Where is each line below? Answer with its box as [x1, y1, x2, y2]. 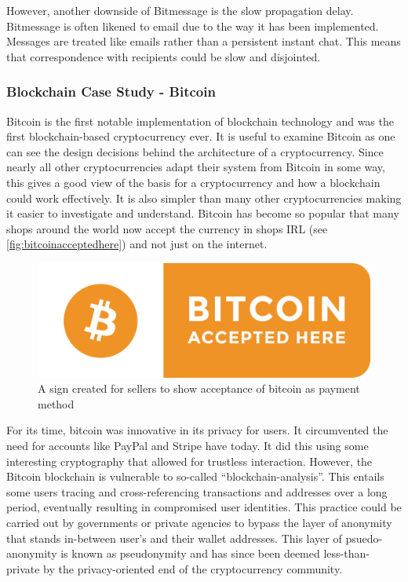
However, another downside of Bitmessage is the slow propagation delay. [6, 2, 354, 18]
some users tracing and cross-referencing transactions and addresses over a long [6, 483, 388, 500]
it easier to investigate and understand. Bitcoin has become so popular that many [6, 205, 399, 221]
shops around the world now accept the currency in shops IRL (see [6, 220, 328, 236]
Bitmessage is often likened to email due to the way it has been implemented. [6, 17, 379, 34]
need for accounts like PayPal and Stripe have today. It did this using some [6, 437, 369, 454]
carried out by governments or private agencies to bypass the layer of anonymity [6, 514, 392, 531]
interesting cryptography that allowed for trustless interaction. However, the [6, 452, 373, 469]
